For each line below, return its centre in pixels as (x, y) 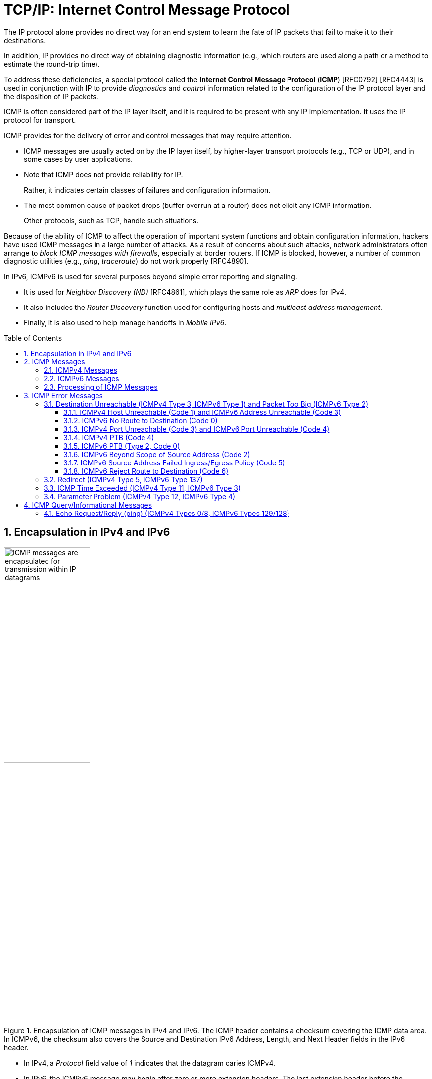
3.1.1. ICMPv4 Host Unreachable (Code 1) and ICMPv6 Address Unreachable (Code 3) (202, 412)
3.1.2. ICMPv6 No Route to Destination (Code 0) (141, 420)
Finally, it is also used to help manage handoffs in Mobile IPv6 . (125, 322)
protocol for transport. (40, 120)
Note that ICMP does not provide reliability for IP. (103, 174)
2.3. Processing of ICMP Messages (101, 387)
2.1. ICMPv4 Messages (81, 370)
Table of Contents (33, 338)
